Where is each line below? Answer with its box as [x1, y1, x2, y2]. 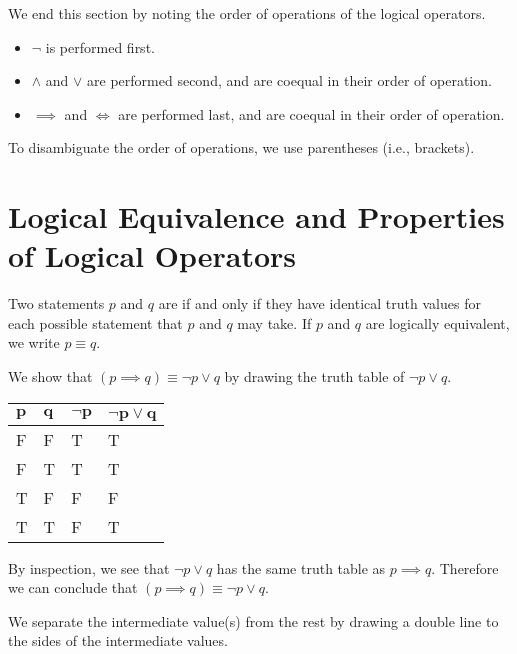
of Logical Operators [8, 235, 297, 276]
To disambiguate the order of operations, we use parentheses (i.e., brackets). [8, 137, 475, 158]
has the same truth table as [216, 557, 386, 578]
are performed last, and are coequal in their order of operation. [118, 103, 505, 124]
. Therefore [431, 557, 499, 578]
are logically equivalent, [365, 312, 510, 333]
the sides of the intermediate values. [8, 630, 228, 651]
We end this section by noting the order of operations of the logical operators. [8, 3, 486, 23]
